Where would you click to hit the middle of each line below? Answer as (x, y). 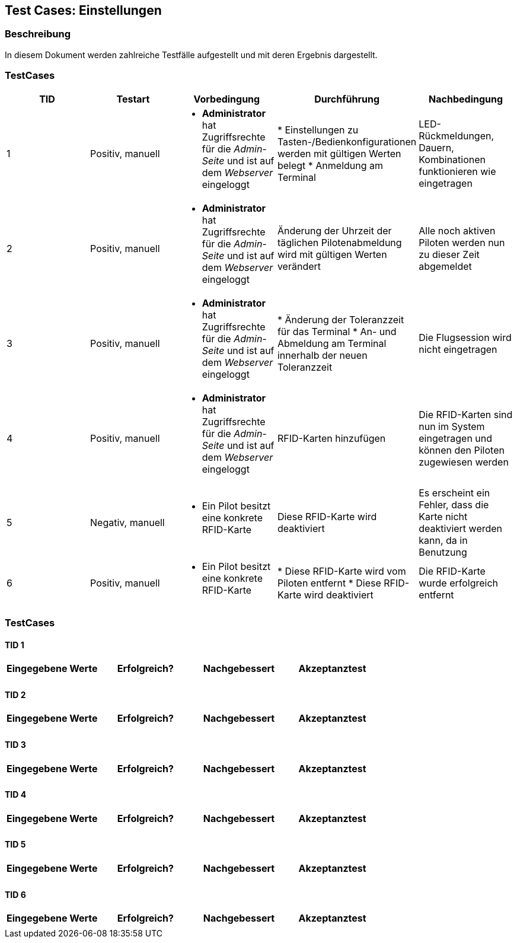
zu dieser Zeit (449, 254)
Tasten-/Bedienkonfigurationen (347, 141)
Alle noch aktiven (457, 230)
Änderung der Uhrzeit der (334, 230)
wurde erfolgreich (459, 583)
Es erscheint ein (454, 493)
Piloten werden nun (462, 242)
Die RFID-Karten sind (466, 414)
